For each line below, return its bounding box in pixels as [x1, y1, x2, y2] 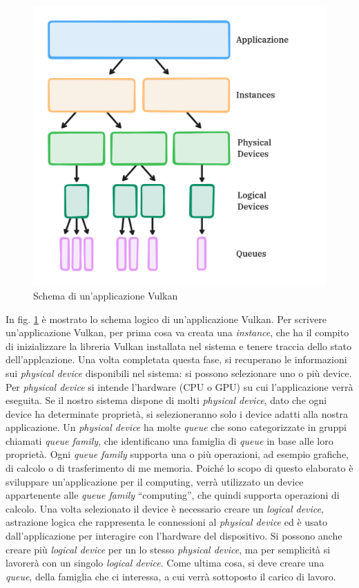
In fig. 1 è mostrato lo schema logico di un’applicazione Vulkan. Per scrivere [6, 311, 327, 326]
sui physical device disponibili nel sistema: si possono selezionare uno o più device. [6, 365, 352, 380]
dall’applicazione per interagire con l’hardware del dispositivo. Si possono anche [6, 529, 342, 543]
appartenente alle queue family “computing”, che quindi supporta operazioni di [6, 488, 340, 502]
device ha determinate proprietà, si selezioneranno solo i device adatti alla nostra [6, 406, 348, 421]
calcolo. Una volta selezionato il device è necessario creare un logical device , [6, 501, 324, 515]
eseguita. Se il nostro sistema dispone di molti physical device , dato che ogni [6, 393, 327, 407]
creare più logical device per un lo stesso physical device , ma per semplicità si [6, 542, 331, 556]
